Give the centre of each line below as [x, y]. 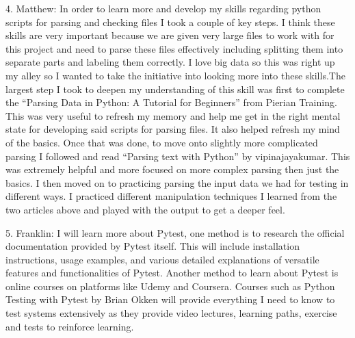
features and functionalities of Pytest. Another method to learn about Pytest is [172, 273]
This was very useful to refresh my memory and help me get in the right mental [173, 115]
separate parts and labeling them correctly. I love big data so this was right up [170, 62]
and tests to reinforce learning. [70, 326]
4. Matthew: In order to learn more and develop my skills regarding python [163, 8]
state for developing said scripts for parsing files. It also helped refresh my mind [173, 129]
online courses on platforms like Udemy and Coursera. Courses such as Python [170, 286]
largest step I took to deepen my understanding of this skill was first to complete [175, 89]
